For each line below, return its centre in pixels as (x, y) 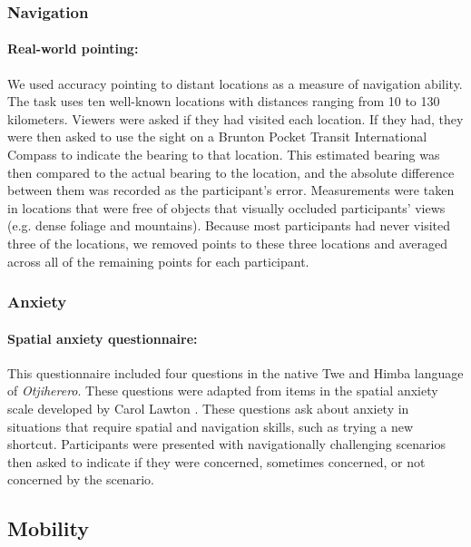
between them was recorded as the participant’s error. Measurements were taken (231, 190)
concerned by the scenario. (81, 479)
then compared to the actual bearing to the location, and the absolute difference (231, 172)
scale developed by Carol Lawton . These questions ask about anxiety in (208, 408)
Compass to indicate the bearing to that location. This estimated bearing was (224, 155)
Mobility (48, 528)
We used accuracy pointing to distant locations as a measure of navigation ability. (235, 83)
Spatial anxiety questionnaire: (103, 338)
